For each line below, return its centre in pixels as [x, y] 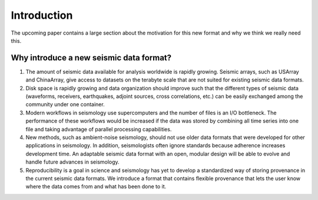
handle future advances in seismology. [73, 162]
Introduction [42, 15]
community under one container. [65, 104]
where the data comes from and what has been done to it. [96, 187]
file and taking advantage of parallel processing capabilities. [99, 129]
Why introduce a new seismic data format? [91, 58]
